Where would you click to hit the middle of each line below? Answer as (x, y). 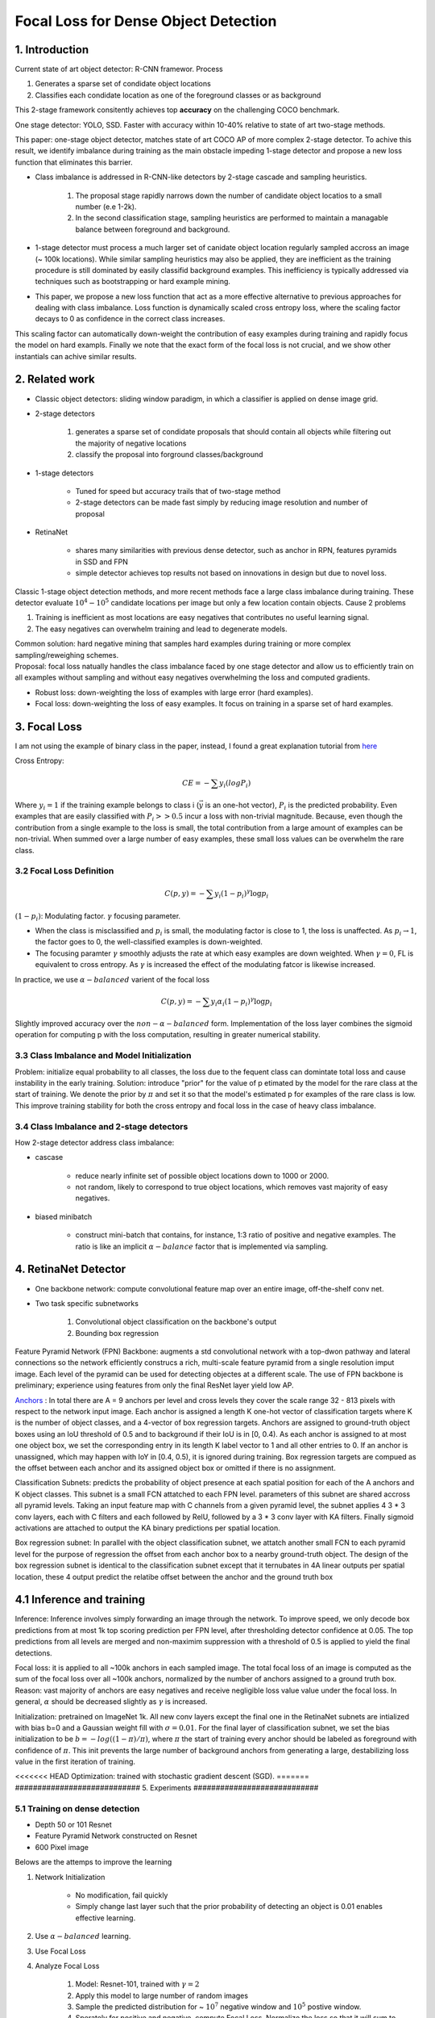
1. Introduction (52, 50)
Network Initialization (70, 1877)
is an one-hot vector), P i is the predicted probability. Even (301, 806)
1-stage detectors (64, 473)
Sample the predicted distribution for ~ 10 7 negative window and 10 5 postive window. (218, 2006)
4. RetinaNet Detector (70, 1269)
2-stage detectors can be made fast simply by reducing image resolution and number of (222, 502)
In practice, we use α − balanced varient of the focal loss (112, 979)
